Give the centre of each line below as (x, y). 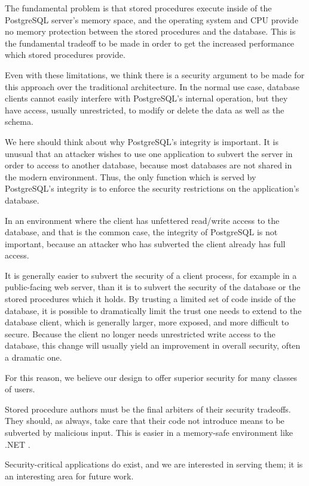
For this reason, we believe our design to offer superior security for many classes (151, 377)
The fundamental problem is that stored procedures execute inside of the (138, 8)
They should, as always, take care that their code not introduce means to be (145, 421)
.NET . (18, 444)
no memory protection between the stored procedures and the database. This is (150, 31)
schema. (19, 121)
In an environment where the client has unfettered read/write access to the (142, 220)
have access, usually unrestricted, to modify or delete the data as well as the (145, 110)
